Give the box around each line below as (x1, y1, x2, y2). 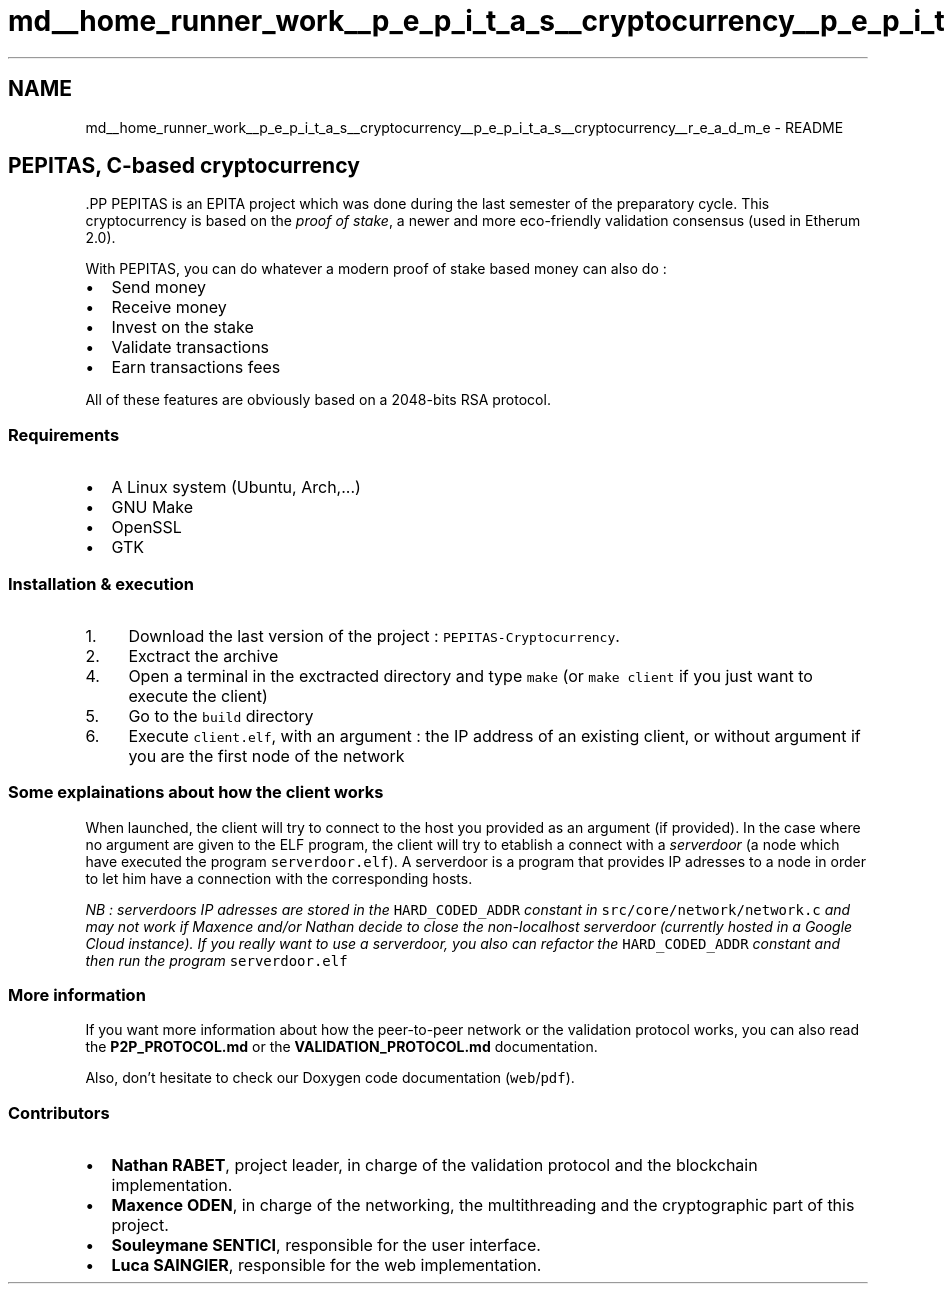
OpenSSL (111, 517, 182, 538)
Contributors (8, 1102, 110, 1123)
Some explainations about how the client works (8, 782, 384, 803)
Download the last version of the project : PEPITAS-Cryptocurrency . (128, 625, 620, 646)
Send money (111, 277, 206, 298)
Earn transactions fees (111, 357, 281, 378)
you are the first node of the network (128, 745, 405, 766)
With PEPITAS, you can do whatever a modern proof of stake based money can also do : (85, 260, 667, 278)
